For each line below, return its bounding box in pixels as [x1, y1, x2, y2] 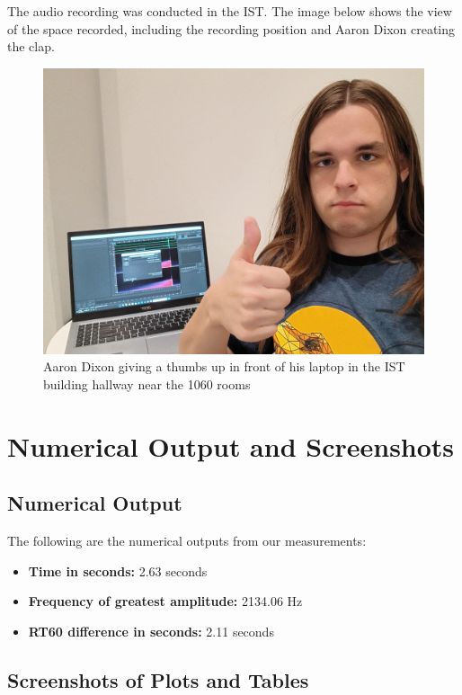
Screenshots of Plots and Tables [7, 665, 309, 693]
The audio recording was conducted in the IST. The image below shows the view [7, 2, 452, 20]
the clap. [7, 37, 55, 56]
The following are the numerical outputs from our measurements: [7, 531, 367, 550]
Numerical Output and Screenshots [7, 427, 455, 464]
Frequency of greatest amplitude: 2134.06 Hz [28, 592, 303, 610]
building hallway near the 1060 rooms [43, 374, 251, 393]
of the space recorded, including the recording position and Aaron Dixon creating [7, 19, 456, 38]
